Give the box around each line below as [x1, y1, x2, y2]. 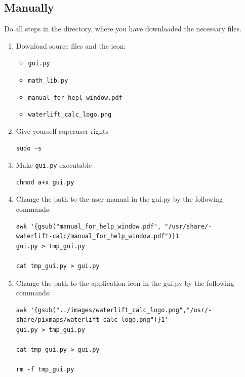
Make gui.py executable [16, 160, 92, 170]
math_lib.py [28, 77, 68, 85]
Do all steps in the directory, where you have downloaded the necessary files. [4, 23, 241, 34]
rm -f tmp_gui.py [16, 366, 74, 373]
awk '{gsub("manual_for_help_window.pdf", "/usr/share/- [16, 222, 212, 230]
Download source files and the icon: [16, 40, 126, 51]
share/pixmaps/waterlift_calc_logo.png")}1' [16, 316, 169, 324]
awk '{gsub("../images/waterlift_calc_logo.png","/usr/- [16, 306, 212, 314]
